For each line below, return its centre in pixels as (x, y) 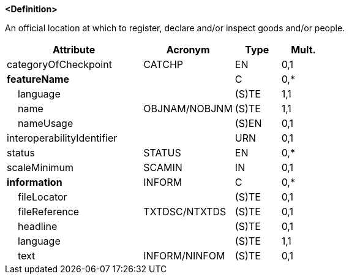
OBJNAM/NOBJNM (188, 109)
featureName (38, 79)
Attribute (74, 50)
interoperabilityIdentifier (62, 138)
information (35, 182)
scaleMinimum (40, 167)
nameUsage (46, 123)
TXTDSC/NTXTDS (185, 212)
